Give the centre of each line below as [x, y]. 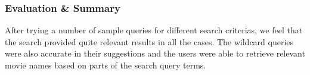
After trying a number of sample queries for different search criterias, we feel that [154, 30]
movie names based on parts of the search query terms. [106, 65]
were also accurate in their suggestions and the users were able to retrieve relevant [155, 53]
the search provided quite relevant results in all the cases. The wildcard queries [149, 41]
